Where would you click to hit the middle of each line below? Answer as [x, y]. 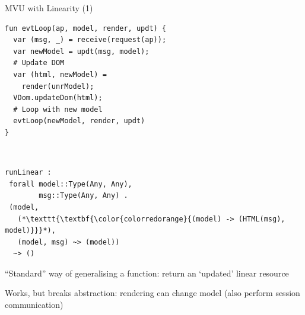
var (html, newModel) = [60, 74]
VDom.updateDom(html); [58, 98]
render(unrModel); [58, 86]
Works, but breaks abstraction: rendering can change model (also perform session [152, 293]
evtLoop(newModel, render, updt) [79, 121]
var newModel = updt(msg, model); [81, 51]
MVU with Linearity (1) [49, 8]
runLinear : [28, 173]
